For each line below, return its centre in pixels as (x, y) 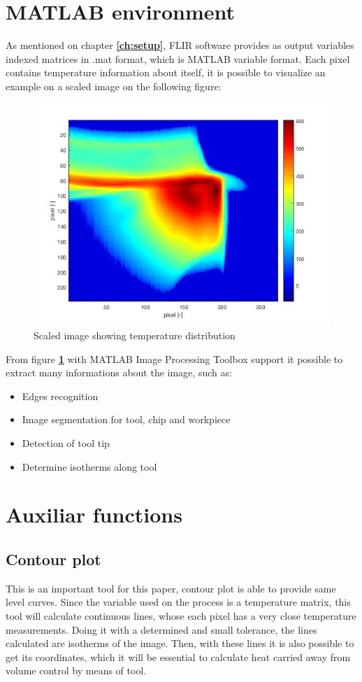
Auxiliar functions (94, 514)
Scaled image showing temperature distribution (135, 335)
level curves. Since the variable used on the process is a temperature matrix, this (178, 602)
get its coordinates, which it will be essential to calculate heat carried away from (178, 656)
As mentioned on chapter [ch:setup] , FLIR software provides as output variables (180, 45)
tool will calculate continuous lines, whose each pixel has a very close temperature (181, 616)
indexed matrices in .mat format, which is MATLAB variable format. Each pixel (178, 58)
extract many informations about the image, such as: (119, 372)
